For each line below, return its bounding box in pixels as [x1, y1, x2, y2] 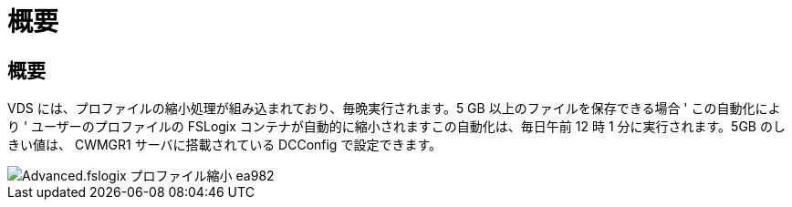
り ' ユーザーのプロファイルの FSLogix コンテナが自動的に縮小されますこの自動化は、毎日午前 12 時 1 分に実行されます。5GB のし [7, 119, 786, 135]
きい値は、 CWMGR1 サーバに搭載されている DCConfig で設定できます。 [7, 137, 442, 153]
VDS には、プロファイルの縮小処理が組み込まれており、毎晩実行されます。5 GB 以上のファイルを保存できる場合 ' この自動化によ [7, 100, 781, 117]
